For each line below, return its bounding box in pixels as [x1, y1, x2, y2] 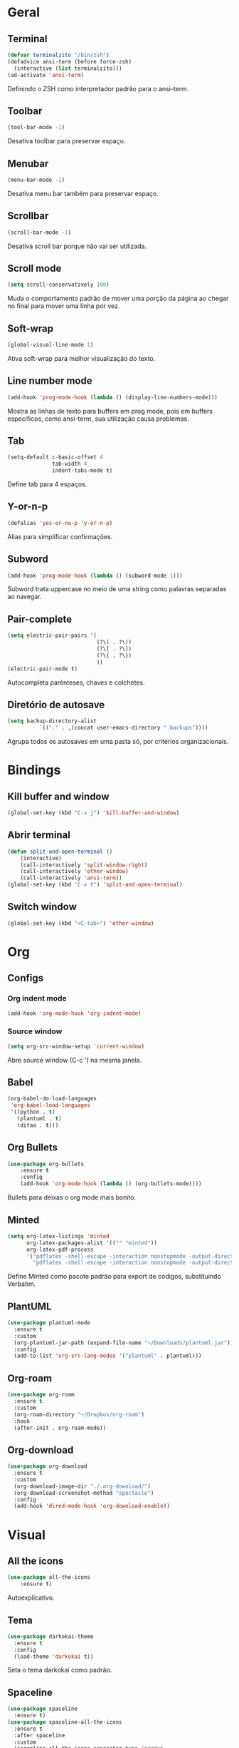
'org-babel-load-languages [10, 1102, 91, 1109]
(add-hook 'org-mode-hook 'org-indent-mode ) [7, 1010, 142, 1017]
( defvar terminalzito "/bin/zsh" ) [7, 51, 110, 58]
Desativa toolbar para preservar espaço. [7, 137, 126, 145]
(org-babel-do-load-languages [7, 1095, 97, 1103]
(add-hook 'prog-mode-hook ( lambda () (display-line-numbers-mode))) [7, 394, 218, 401]
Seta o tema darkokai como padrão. [7, 1666, 112, 1675]
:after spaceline [14, 1732, 65, 1739]
